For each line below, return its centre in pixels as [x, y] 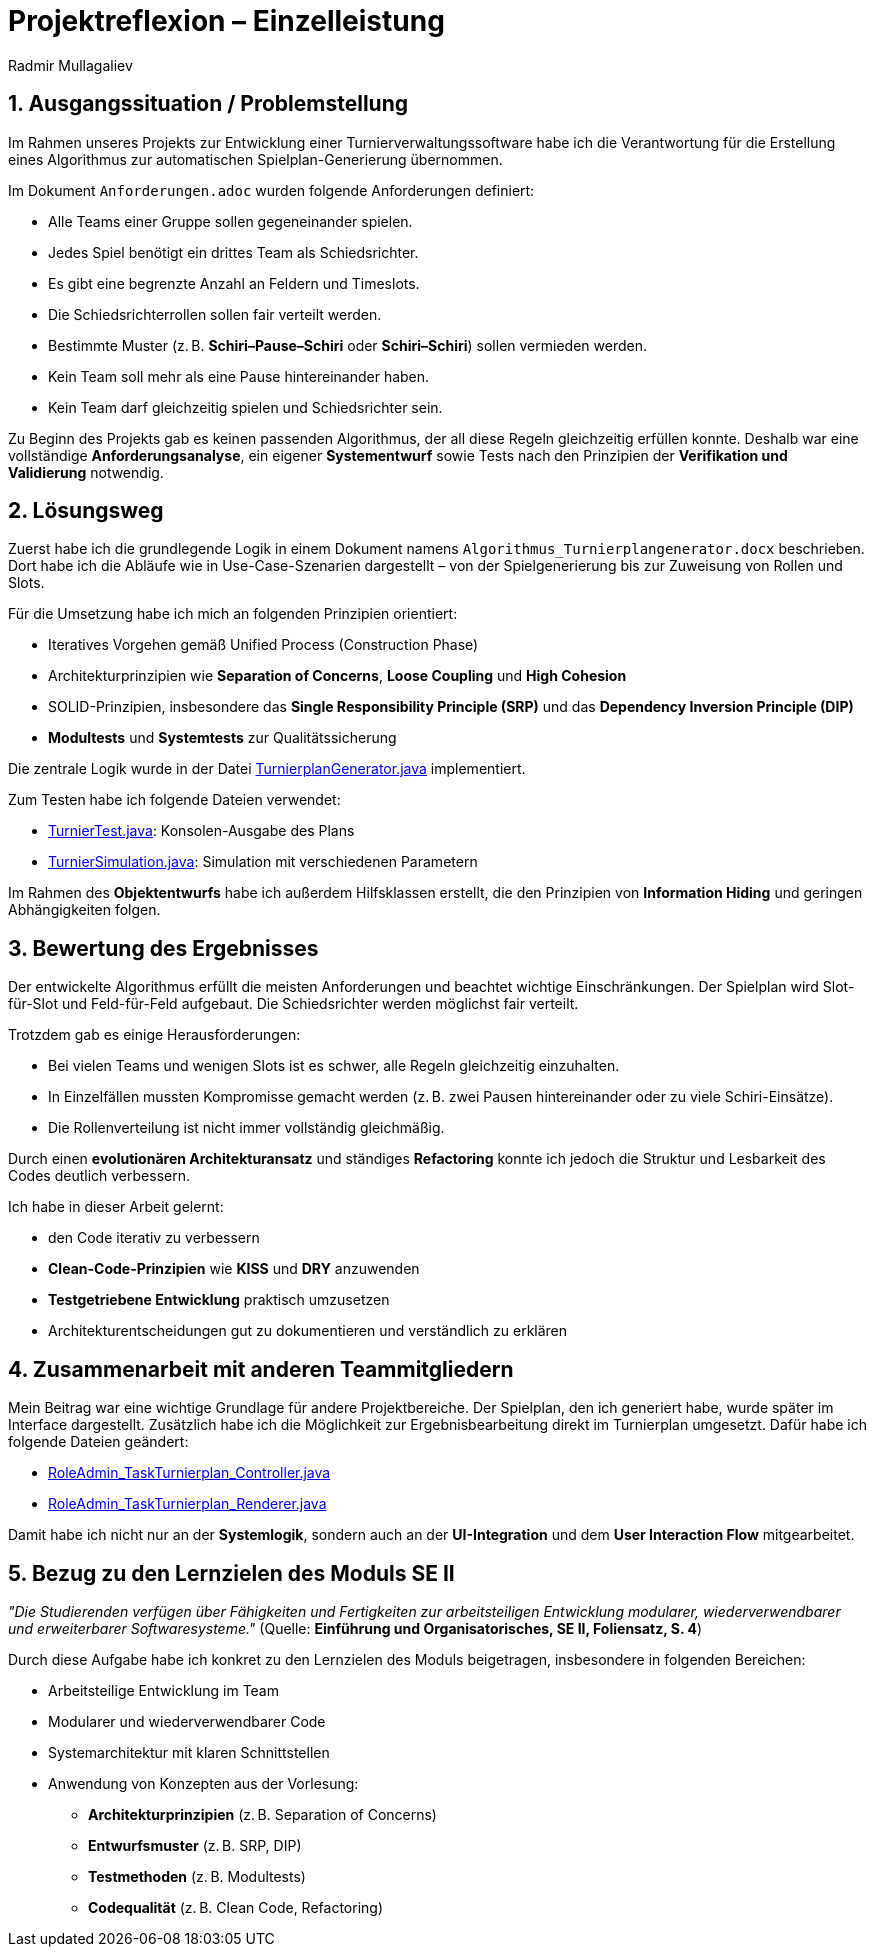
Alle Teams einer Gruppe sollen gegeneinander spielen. [230, 221]
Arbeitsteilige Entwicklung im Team [163, 1690]
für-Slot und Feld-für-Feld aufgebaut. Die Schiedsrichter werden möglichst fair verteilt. [293, 1004]
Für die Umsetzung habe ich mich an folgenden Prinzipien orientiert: [233, 614]
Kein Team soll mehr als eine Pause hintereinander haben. [239, 376]
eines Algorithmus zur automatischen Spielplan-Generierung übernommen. [255, 159]
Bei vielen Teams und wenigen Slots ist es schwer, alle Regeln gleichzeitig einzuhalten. [334, 1066]
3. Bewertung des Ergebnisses [163, 948]
